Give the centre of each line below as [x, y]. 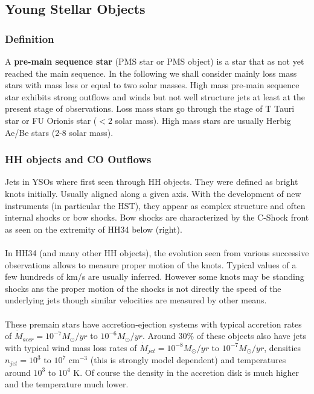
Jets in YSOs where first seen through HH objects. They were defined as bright [152, 182]
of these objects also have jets [251, 336]
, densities [283, 347]
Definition [30, 38]
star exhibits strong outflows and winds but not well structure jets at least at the [155, 96]
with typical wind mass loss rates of [71, 347]
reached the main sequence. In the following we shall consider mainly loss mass [151, 73]
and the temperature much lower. [67, 384]
